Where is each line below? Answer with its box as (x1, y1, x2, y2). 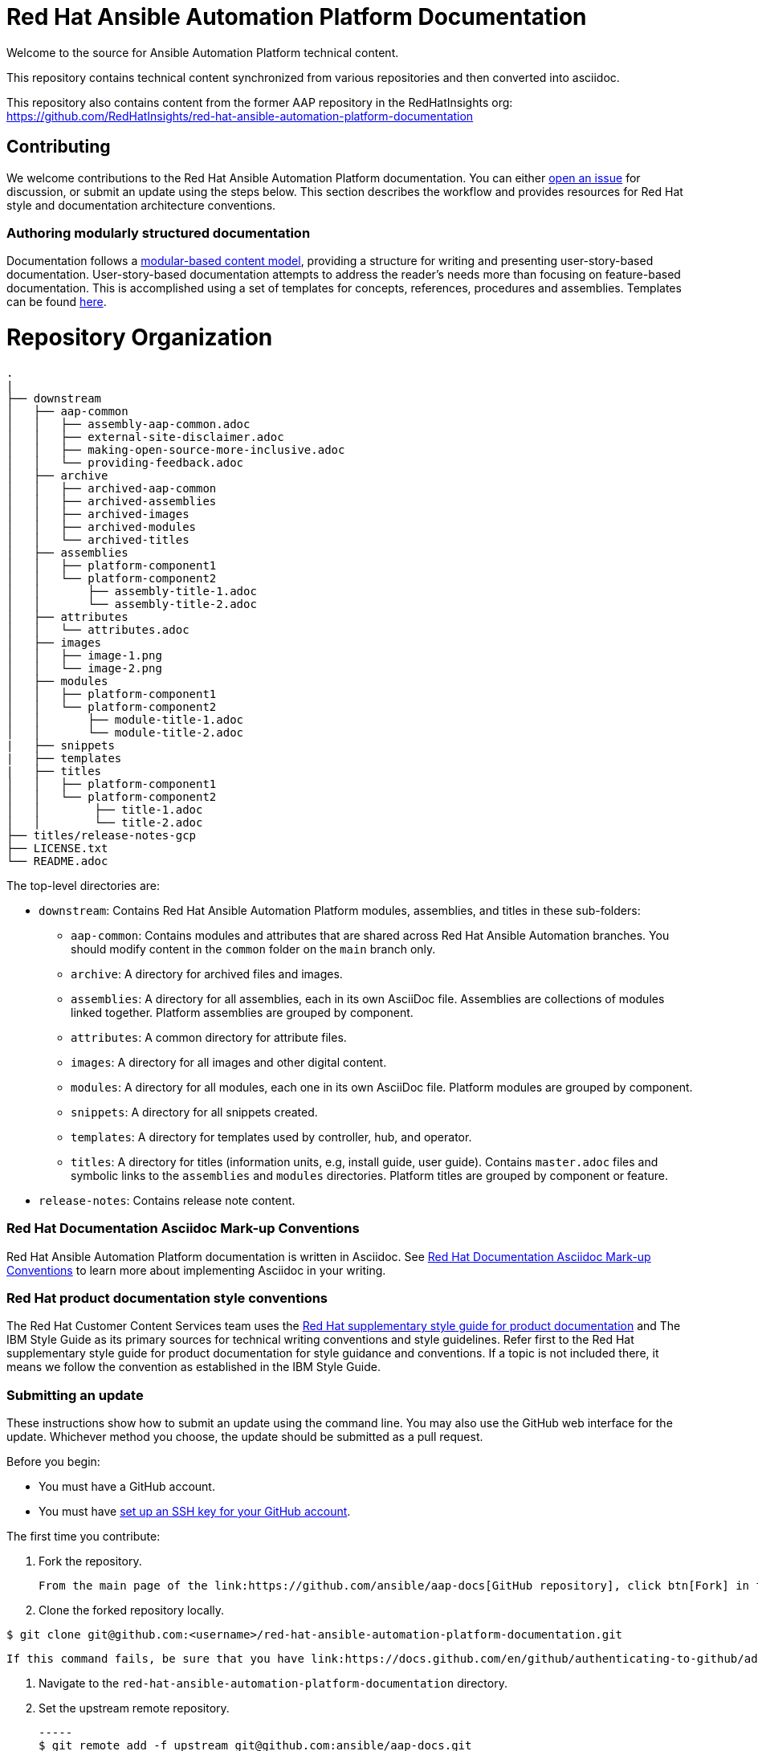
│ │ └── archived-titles (6, 533, 189, 546)
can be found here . (6, 295, 107, 309)
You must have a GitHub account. (39, 1480, 215, 1494)
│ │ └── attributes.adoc (6, 622, 189, 636)
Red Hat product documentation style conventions (6, 1289, 328, 1306)
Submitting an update (6, 1386, 144, 1403)
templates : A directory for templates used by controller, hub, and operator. (71, 1129, 472, 1144)
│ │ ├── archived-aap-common (6, 481, 217, 495)
